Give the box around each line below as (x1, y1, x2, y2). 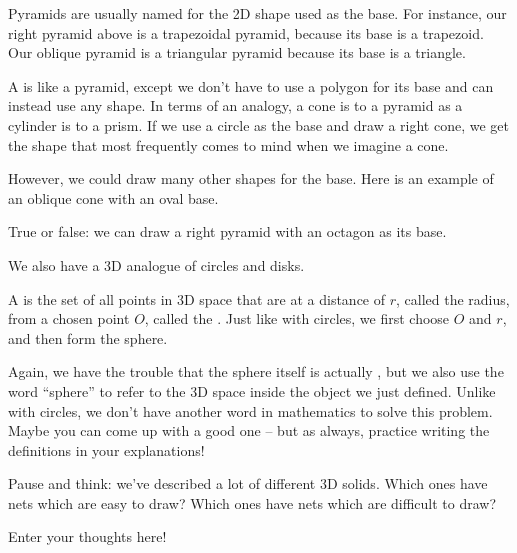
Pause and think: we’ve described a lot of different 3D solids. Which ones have (8, 473, 488, 494)
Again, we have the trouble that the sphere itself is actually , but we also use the (8, 361, 504, 382)
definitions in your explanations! (8, 439, 205, 460)
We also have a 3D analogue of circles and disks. (8, 254, 305, 275)
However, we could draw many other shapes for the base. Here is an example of (8, 168, 494, 189)
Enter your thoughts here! (8, 526, 167, 547)
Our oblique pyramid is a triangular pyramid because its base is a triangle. (8, 42, 466, 63)
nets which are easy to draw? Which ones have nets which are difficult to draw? (8, 492, 497, 513)
